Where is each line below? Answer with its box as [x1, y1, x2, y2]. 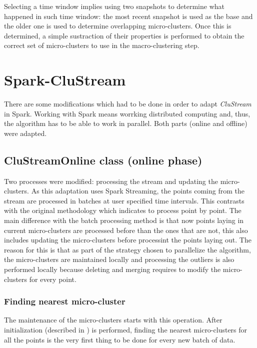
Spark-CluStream [4, 69, 126, 90]
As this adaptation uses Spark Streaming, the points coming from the [31, 185, 244, 196]
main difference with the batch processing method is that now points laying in [4, 215, 244, 225]
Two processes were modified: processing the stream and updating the [4, 175, 218, 186]
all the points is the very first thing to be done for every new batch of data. [4, 334, 235, 344]
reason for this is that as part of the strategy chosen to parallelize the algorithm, [4, 244, 251, 254]
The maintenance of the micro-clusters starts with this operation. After [4, 314, 222, 325]
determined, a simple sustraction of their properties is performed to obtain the [4, 30, 244, 40]
